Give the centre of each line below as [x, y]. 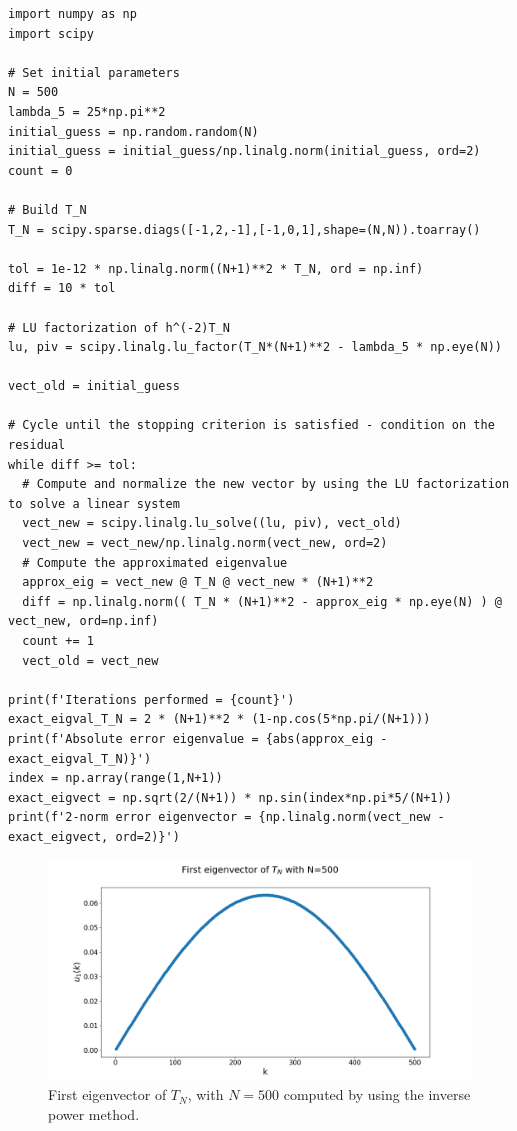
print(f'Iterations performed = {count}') [151, 699]
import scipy [51, 33]
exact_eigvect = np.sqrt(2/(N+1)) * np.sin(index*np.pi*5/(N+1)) [230, 797]
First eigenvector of [107, 1094]
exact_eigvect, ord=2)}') [94, 836]
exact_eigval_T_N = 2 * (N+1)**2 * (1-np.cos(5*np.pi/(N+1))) [219, 719]
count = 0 [40, 170]
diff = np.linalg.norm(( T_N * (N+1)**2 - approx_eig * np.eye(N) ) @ [262, 601]
